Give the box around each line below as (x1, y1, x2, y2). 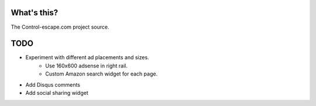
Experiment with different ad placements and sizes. (25, 54, 149, 61)
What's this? (11, 8, 59, 18)
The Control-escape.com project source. (11, 23, 109, 30)
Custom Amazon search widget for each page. (45, 70, 158, 77)
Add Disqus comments (25, 81, 80, 88)
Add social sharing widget (25, 89, 88, 96)
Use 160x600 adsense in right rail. (45, 62, 128, 69)
